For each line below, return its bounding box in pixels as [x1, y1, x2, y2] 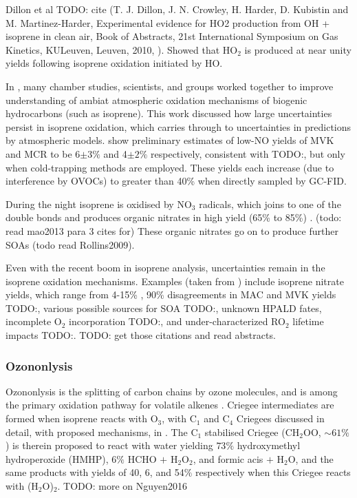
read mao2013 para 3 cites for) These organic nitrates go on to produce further [6, 223, 338, 238]
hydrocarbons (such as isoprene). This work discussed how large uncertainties [6, 106, 332, 121]
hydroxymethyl [237, 438, 301, 453]
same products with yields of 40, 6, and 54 [6, 465, 184, 479]
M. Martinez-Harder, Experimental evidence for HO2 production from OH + [6, 15, 330, 30]
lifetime [292, 314, 324, 329]
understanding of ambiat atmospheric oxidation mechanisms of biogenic [6, 92, 307, 107]
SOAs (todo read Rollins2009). [6, 237, 135, 251]
